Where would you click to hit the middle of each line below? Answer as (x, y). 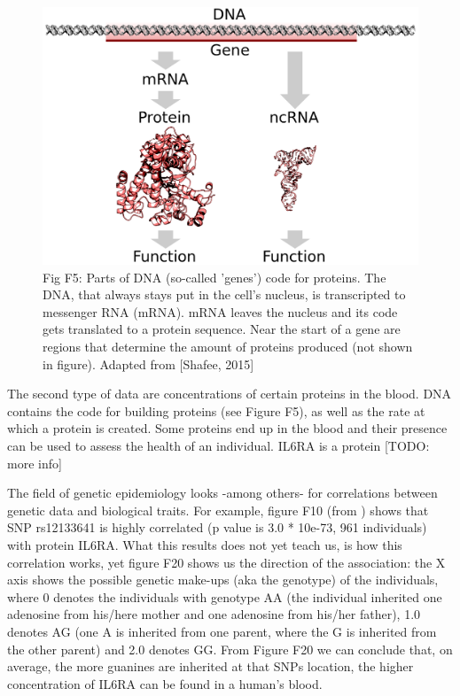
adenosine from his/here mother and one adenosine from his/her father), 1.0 (214, 614)
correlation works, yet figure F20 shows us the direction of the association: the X (226, 562)
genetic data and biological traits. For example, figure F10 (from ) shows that (218, 510)
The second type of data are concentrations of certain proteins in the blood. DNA (230, 394)
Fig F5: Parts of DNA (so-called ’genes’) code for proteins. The (214, 277)
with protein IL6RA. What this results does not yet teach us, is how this (205, 544)
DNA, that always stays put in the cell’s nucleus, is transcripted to (224, 294)
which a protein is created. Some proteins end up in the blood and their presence (227, 428)
